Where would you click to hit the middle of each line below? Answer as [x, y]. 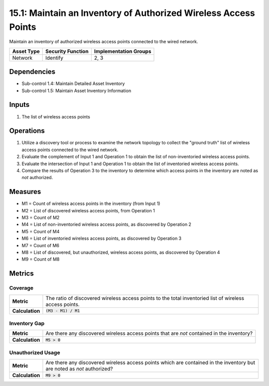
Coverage [21, 288]
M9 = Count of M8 [41, 259]
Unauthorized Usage [35, 352]
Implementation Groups [123, 51]
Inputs [19, 105]
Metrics [22, 274]
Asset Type [26, 51]
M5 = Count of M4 [41, 231]
